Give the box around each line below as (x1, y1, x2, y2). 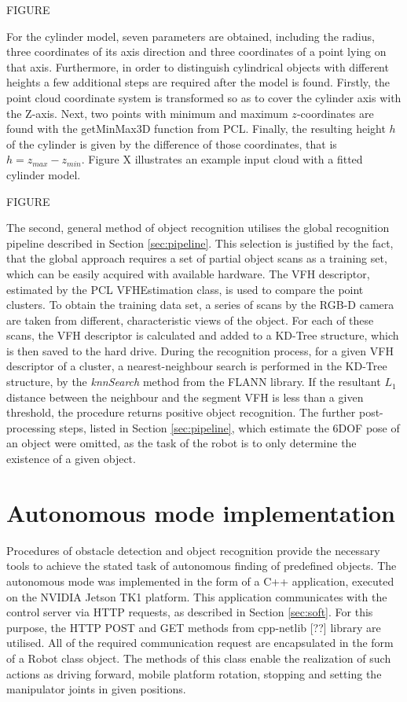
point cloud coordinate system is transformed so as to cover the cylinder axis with (6, 89, 401, 105)
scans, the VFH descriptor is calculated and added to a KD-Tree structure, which (6, 327, 399, 344)
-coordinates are (296, 105, 374, 121)
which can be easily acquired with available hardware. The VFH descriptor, (6, 265, 370, 281)
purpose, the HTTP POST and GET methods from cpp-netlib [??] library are (6, 619, 381, 635)
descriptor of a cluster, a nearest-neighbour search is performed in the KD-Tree (6, 358, 387, 374)
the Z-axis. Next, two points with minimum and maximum (6, 105, 288, 121)
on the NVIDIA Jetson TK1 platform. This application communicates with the (6, 588, 387, 605)
